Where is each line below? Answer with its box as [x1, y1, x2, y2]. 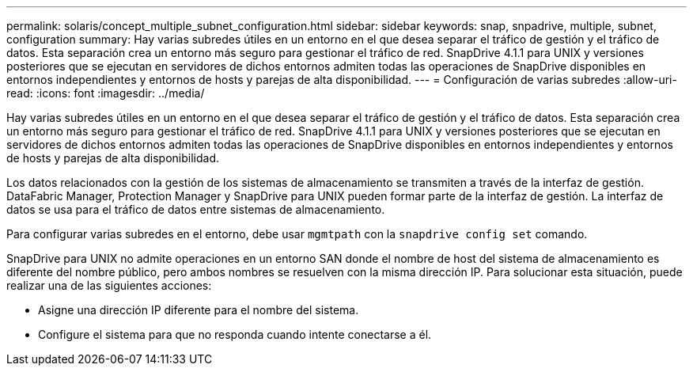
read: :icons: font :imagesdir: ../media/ [6, 86, 205, 100]
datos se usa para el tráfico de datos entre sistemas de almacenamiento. [6, 203, 385, 216]
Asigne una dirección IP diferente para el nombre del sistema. [38, 303, 359, 317]
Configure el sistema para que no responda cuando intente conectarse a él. [38, 328, 432, 341]
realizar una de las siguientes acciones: [6, 279, 212, 292]
